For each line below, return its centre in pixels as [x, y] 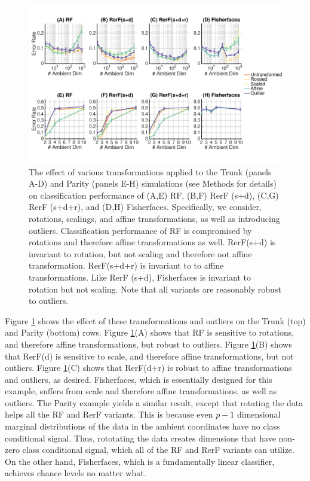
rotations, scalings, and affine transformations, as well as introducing [154, 218]
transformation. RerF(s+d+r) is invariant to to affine [126, 265]
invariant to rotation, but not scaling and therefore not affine [140, 253]
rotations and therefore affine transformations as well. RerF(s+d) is [152, 242]
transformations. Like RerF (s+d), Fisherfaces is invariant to [140, 277]
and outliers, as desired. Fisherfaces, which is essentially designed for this [139, 379]
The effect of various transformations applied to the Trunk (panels [150, 171]
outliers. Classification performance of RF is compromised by [140, 230]
